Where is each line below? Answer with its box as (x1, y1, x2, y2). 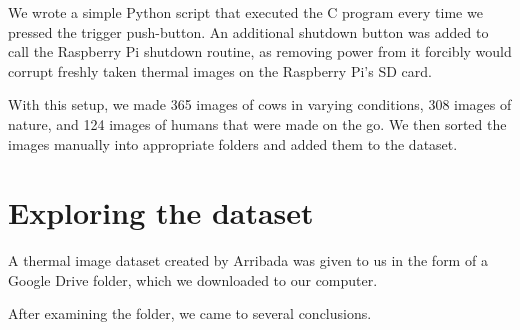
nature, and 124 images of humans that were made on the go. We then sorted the (8, 113, 507, 134)
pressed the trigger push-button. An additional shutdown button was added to (8, 21, 489, 42)
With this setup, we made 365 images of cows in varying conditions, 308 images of (8, 94, 512, 115)
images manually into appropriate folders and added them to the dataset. (8, 133, 458, 154)
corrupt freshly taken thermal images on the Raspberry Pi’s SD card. (8, 60, 432, 81)
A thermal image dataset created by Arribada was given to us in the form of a (8, 250, 488, 271)
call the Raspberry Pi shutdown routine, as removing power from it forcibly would (8, 41, 512, 62)
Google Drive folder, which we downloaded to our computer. (8, 269, 378, 290)
